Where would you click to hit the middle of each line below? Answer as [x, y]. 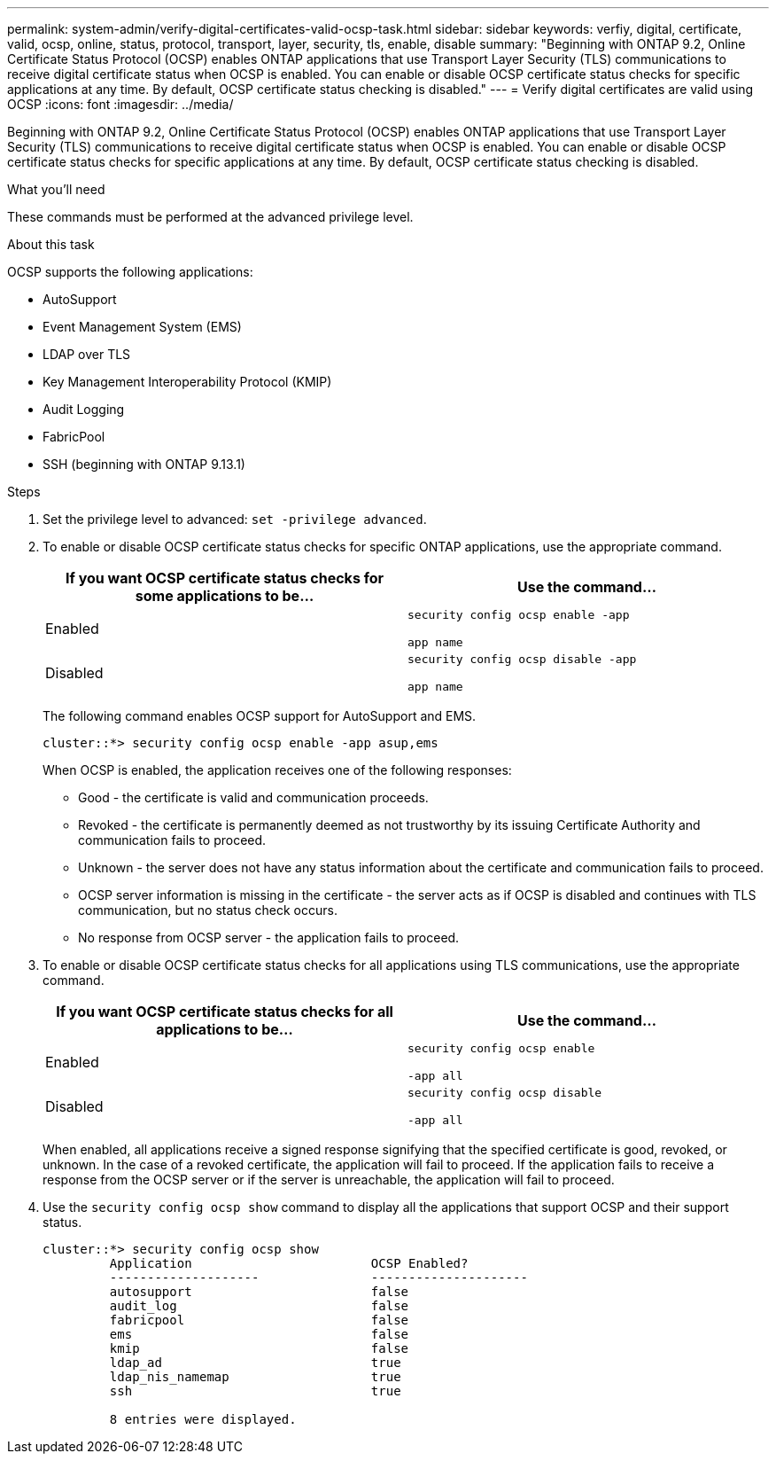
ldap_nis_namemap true [255, 1377]
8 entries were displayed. [203, 1419]
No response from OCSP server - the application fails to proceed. [269, 938]
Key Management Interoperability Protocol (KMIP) [187, 382]
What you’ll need [56, 189]
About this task [51, 244]
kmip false [259, 1348]
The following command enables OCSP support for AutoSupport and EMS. [260, 716]
